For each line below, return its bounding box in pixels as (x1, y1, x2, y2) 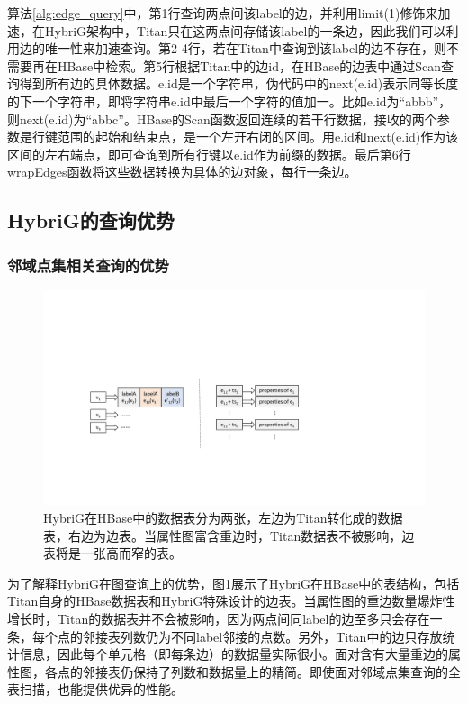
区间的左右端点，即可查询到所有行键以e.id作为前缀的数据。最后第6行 (7, 144, 411, 163)
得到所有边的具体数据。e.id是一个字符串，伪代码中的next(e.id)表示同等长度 (19, 74, 459, 93)
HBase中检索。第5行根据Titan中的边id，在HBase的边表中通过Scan (57, 56, 441, 75)
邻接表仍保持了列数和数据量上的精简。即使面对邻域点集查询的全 (82, 662, 461, 681)
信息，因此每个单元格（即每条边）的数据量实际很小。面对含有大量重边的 (19, 645, 448, 663)
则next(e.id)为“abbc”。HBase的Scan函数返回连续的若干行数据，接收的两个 (7, 109, 437, 128)
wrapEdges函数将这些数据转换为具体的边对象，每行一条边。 (7, 162, 357, 181)
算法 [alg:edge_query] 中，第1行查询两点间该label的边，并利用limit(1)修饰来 (7, 4, 438, 22)
